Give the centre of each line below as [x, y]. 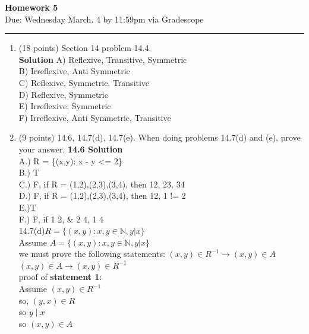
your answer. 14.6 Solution [71, 149]
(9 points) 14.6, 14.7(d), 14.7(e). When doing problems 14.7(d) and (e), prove [160, 137]
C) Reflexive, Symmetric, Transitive [84, 82]
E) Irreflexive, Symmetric [65, 106]
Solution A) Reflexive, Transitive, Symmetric [103, 59]
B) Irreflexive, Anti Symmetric [74, 71]
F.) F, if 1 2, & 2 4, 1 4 [61, 219]
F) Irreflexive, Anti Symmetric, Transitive [95, 117]
